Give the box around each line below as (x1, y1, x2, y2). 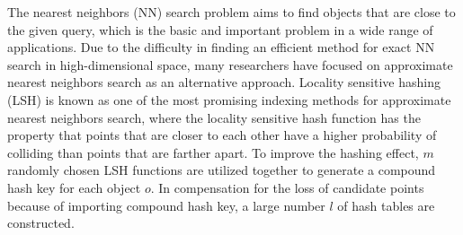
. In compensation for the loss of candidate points (150, 178, 424, 196)
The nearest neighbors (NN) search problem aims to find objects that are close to (7, 3, 456, 21)
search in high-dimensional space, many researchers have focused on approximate (7, 55, 453, 74)
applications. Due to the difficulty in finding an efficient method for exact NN (7, 38, 435, 57)
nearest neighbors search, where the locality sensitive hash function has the (7, 108, 421, 126)
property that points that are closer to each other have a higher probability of (7, 126, 437, 144)
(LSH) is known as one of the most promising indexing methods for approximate (7, 90, 451, 109)
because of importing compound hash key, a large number (7, 196, 325, 214)
